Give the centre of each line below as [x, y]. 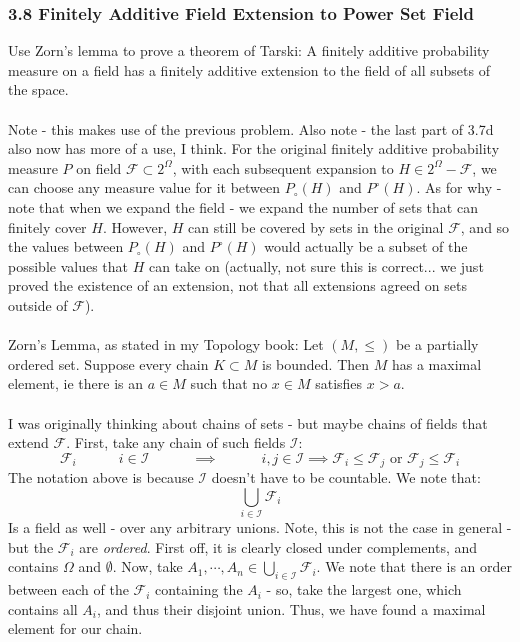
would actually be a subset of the [366, 246]
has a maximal [436, 363]
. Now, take [147, 566]
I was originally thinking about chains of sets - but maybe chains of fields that [248, 422]
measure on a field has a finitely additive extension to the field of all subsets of [249, 69]
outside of [38, 304]
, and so [485, 226]
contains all [43, 608]
